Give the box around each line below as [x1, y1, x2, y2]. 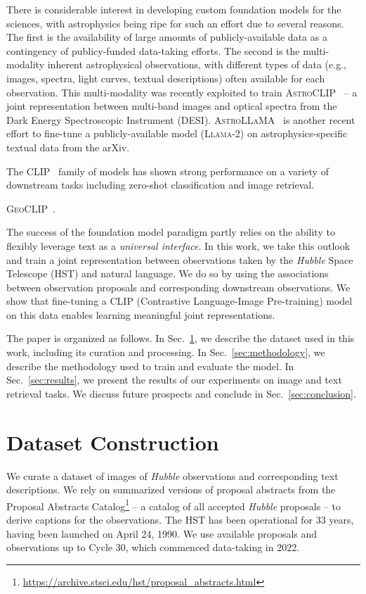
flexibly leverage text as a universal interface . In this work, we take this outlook [6, 238, 351, 253]
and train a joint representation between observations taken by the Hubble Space [6, 252, 353, 267]
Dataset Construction [6, 427, 219, 456]
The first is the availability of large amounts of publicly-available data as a [6, 30, 327, 44]
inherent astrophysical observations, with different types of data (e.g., [47, 57, 346, 72]
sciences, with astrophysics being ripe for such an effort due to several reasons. [6, 15, 344, 30]
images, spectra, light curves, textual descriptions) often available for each [6, 70, 325, 85]
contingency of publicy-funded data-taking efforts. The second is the [6, 43, 300, 58]
